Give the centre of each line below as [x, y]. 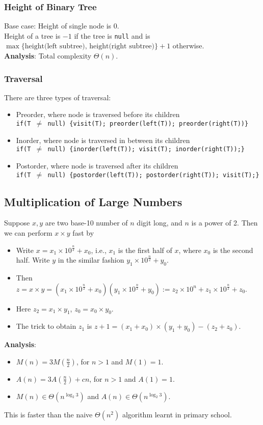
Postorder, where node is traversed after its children [97, 165]
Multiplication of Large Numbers [93, 201]
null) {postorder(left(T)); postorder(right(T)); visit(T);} [153, 175]
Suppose [17, 223]
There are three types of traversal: [58, 97]
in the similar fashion [91, 260]
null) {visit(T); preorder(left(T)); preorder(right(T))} [148, 124]
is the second [233, 250]
